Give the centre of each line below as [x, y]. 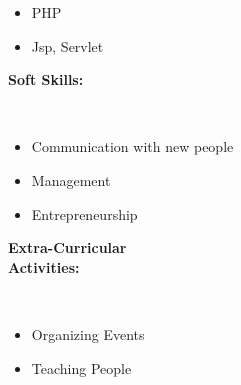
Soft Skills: [46, 79]
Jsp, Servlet [67, 45]
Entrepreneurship [84, 213]
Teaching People [81, 367]
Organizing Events [88, 333]
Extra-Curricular [67, 247]
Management [71, 179]
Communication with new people [132, 146]
